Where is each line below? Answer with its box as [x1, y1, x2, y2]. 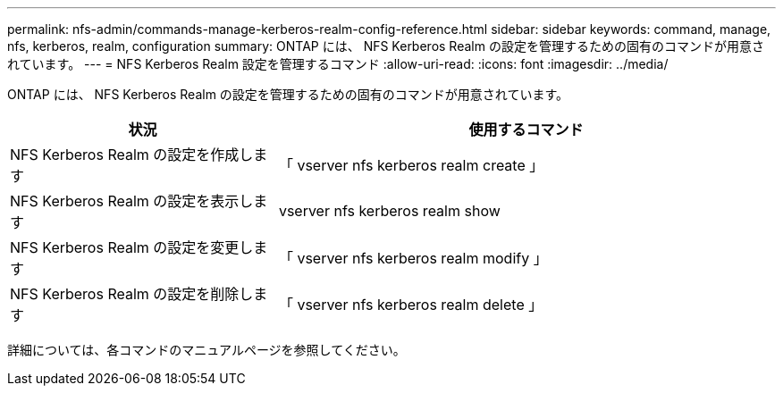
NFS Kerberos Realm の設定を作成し [10, 146, 254, 163]
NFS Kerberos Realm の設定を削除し [10, 285, 254, 303]
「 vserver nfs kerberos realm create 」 [278, 156, 544, 174]
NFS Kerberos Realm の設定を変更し [10, 238, 254, 256]
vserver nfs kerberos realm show [278, 202, 501, 220]
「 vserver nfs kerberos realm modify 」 [278, 249, 548, 267]
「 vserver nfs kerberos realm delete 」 [278, 296, 543, 314]
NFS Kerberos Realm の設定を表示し [10, 192, 254, 210]
